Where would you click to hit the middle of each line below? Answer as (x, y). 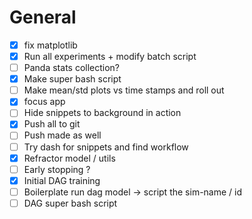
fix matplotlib (50, 45)
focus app (44, 102)
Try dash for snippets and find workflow (106, 147)
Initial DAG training (62, 180)
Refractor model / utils (69, 158)
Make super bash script (72, 79)
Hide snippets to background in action (102, 113)
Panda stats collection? (72, 68)
